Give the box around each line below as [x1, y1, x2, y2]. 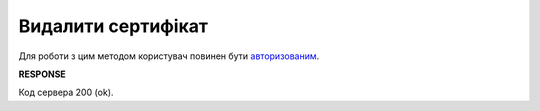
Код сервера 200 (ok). [18, 86, 114, 99]
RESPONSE [18, 68, 67, 80]
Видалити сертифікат [18, 15, 209, 37]
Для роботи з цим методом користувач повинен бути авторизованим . [18, 50, 320, 62]
